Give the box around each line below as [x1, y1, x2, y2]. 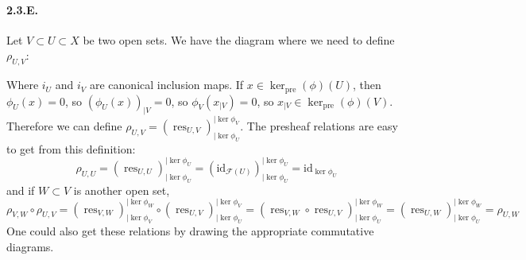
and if [6, 181, 35, 198]
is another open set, [73, 181, 170, 198]
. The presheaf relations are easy [240, 117, 398, 134]
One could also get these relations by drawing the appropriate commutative [6, 223, 374, 239]
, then [353, 76, 381, 93]
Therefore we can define [6, 117, 122, 134]
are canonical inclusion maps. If [90, 76, 244, 93]
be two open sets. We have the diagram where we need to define [83, 31, 395, 48]
